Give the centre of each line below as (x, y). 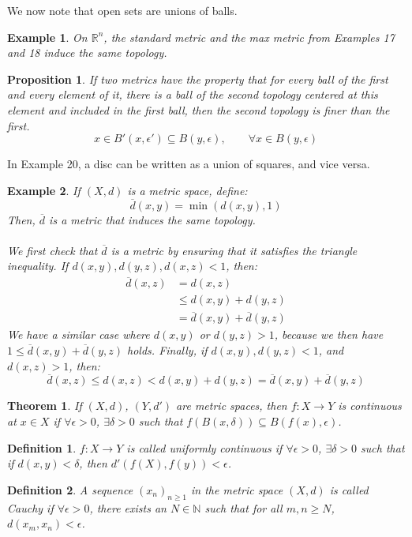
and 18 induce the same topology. (87, 53)
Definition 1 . (42, 447)
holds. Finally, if (167, 350)
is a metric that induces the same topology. (152, 219)
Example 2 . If (44, 190)
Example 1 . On (47, 37)
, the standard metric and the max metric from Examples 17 (249, 37)
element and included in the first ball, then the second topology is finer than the (199, 109)
